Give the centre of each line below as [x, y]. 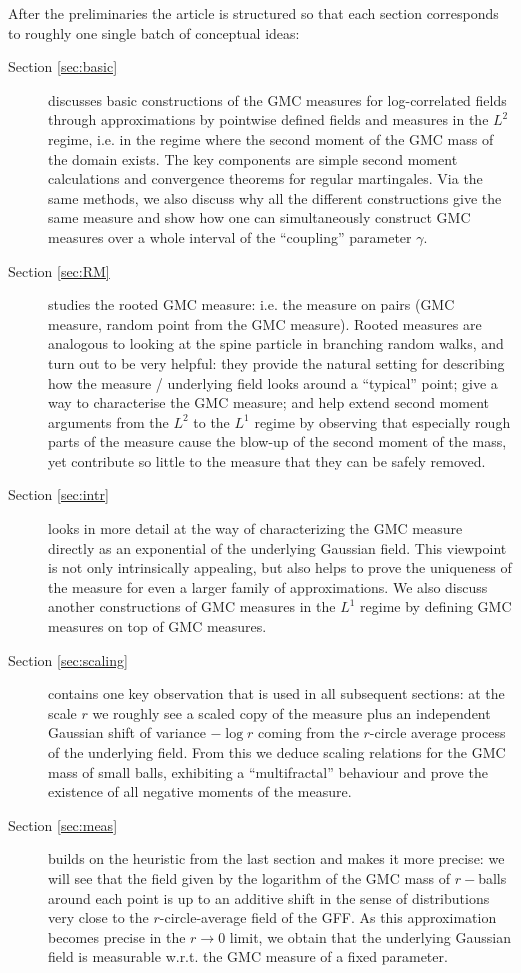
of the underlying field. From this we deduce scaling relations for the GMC [277, 752]
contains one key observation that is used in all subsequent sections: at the [276, 693]
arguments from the [108, 421]
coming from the [308, 732]
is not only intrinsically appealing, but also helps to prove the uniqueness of [280, 567]
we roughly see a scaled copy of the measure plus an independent [291, 712]
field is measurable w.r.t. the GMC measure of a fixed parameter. [248, 956]
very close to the [98, 917]
